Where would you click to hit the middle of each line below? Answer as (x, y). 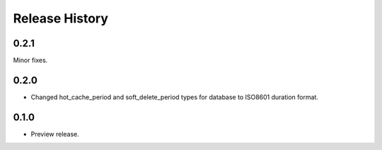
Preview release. (55, 134)
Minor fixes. (30, 61)
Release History (61, 18)
